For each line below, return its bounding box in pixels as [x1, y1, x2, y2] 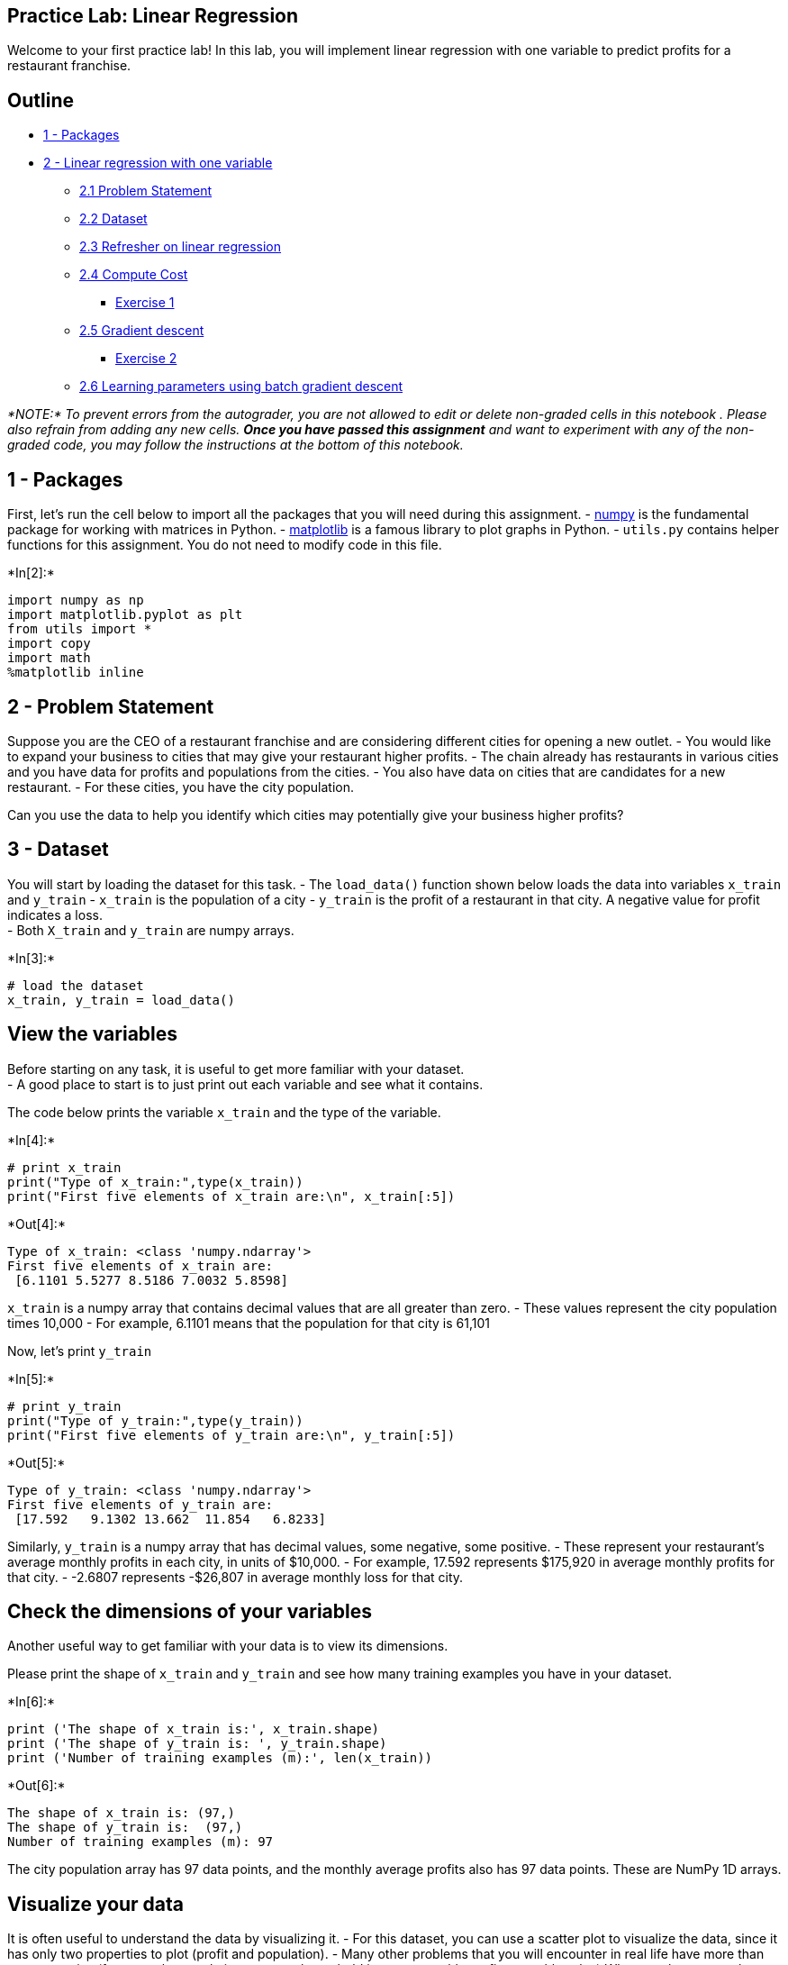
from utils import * [7, 622, 152, 637]
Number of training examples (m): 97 [7, 1834, 274, 1850]
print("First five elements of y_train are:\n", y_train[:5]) [7, 1427, 456, 1442]
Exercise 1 [115, 295, 175, 311]
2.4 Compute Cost [79, 267, 188, 283]
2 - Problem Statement [7, 695, 214, 718]
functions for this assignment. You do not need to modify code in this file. [7, 537, 442, 553]
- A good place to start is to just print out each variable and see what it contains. [7, 1076, 484, 1092]
